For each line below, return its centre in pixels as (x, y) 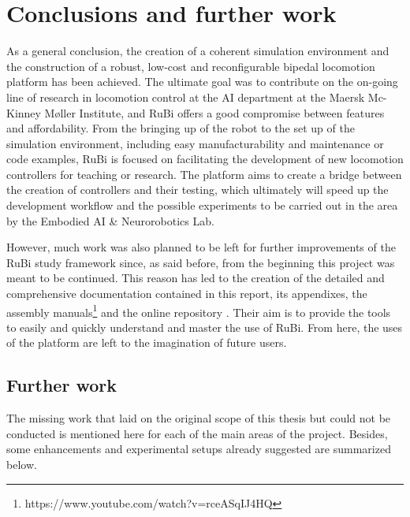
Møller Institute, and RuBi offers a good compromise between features (214, 112)
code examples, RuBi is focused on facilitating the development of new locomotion (205, 159)
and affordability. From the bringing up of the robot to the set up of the (181, 128)
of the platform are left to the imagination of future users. (147, 342)
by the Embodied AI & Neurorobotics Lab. (110, 220)
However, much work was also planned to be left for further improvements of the (201, 247)
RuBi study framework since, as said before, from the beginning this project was (201, 262)
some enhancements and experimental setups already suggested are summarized (199, 449)
